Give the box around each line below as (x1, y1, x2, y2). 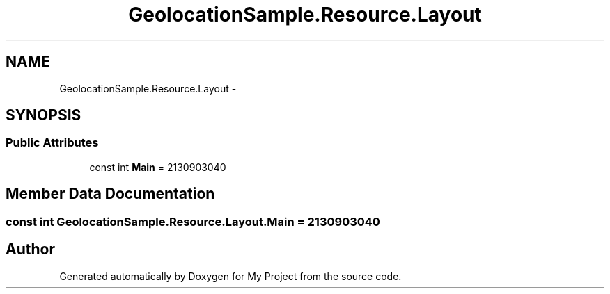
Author (6, 240, 55, 259)
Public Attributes (6, 136, 99, 150)
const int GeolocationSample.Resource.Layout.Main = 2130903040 (6, 214, 380, 229)
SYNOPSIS (6, 106, 81, 124)
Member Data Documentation (6, 185, 215, 203)
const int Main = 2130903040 (89, 161, 226, 173)
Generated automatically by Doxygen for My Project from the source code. (59, 270, 402, 282)
